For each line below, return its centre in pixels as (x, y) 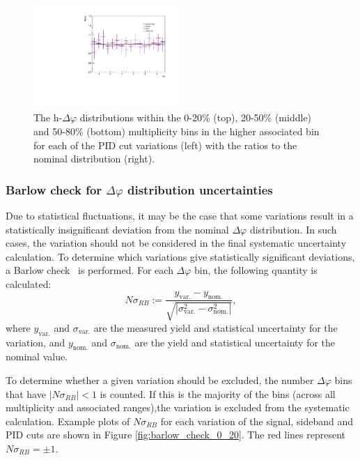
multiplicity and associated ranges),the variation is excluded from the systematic (178, 407)
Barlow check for (54, 189)
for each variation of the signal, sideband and (257, 421)
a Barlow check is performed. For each (89, 270)
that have (26, 393)
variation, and (36, 342)
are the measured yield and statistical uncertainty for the (216, 327)
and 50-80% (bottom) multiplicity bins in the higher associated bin (177, 131)
